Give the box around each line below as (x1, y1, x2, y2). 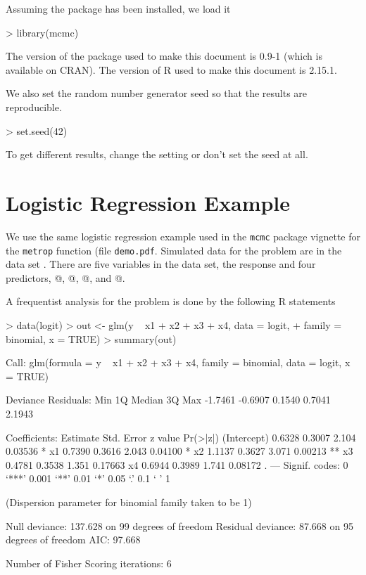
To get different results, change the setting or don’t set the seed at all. (6, 147, 308, 162)
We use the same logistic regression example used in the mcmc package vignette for (6, 228, 360, 243)
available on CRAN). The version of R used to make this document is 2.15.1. (6, 62, 337, 77)
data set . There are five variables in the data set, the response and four (6, 257, 316, 271)
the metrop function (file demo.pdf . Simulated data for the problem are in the (6, 243, 342, 257)
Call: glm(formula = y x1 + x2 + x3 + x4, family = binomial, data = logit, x (6, 355, 351, 370)
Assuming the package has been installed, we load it (6, 1, 231, 15)
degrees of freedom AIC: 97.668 (6, 532, 141, 547)
